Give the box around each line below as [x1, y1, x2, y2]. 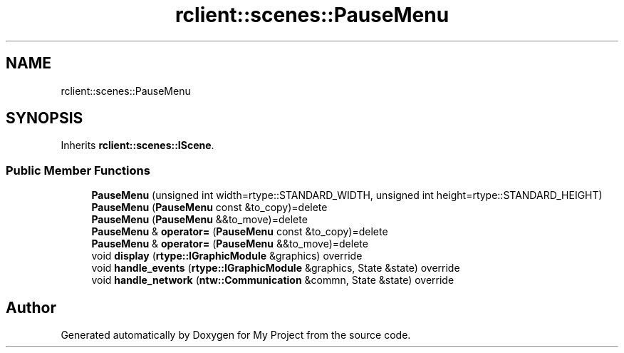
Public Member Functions [6, 163, 150, 178]
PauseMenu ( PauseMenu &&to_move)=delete [91, 213, 308, 226]
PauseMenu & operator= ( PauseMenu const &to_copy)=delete [91, 225, 388, 238]
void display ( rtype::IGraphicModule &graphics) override [91, 250, 363, 262]
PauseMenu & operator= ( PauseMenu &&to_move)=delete [91, 237, 368, 250]
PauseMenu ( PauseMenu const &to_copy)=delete [91, 201, 328, 214]
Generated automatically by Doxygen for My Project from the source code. [61, 329, 411, 342]
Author [6, 298, 56, 317]
